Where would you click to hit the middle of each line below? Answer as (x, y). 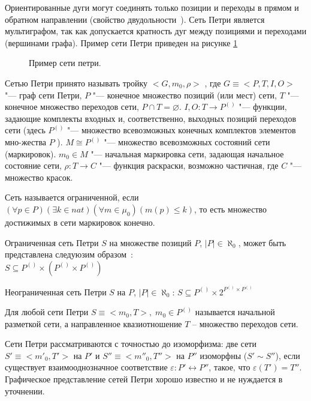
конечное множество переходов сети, (72, 107)
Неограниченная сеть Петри (56, 291)
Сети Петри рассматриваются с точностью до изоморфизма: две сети (131, 344)
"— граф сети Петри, (43, 95)
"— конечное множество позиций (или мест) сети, (185, 95)
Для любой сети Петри (47, 312)
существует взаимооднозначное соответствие (86, 367)
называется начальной (235, 312)
